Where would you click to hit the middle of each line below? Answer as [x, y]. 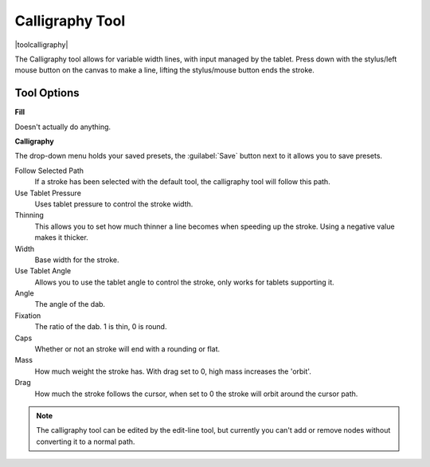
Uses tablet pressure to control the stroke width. [114, 204]
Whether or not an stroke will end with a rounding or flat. [127, 349]
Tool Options [47, 93]
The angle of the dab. [70, 304]
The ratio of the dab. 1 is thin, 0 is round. [101, 327]
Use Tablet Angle [43, 271]
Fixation [28, 316]
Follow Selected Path [49, 171]
